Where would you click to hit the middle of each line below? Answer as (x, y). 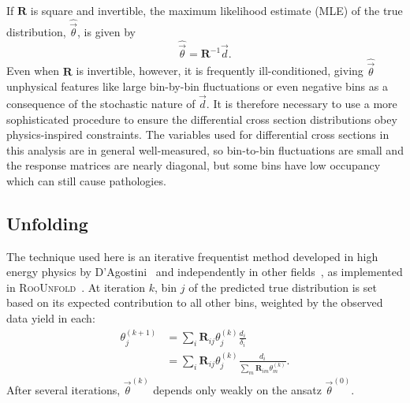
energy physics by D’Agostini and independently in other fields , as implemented (205, 272)
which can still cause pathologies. (86, 180)
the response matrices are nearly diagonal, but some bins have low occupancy (194, 165)
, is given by (107, 32)
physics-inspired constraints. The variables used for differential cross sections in (198, 134)
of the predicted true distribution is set (283, 287)
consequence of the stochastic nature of (101, 103)
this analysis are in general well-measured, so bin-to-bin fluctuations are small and (205, 149)
